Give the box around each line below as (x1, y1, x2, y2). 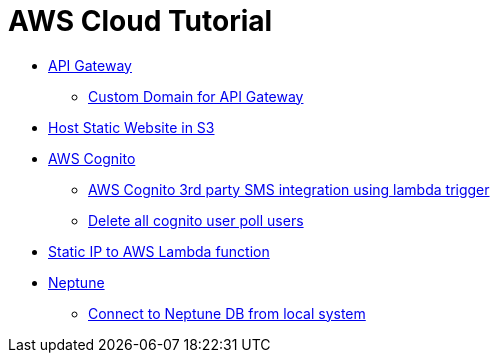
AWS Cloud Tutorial (8, 4, 273, 38)
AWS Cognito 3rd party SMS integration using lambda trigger (88, 180, 490, 198)
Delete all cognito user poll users (88, 211, 304, 229)
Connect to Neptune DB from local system (88, 304, 366, 322)
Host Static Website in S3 (48, 118, 215, 136)
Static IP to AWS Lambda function (48, 242, 270, 260)
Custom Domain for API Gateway (88, 87, 304, 105)
